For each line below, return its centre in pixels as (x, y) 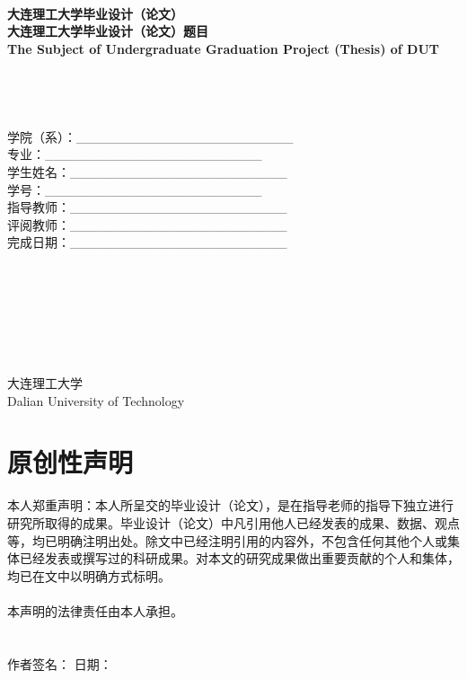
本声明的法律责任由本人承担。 (95, 610)
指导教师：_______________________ (147, 207)
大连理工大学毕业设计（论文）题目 (108, 31)
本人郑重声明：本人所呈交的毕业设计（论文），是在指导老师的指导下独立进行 (230, 505)
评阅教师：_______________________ (147, 224)
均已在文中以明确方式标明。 (89, 575)
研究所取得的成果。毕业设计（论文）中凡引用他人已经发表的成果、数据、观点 (233, 522)
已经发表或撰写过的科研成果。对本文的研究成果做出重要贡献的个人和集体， (239, 558)
